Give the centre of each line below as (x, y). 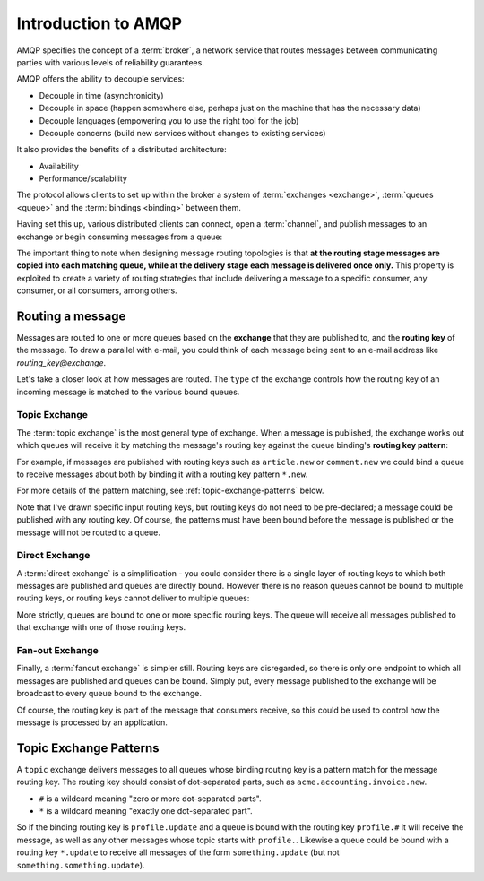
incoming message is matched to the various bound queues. (128, 392)
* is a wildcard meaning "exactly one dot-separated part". (146, 811)
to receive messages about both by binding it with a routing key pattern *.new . (162, 474)
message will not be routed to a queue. (89, 532)
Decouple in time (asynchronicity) (102, 95)
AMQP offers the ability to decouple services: (100, 79)
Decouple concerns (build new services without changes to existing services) (182, 133)
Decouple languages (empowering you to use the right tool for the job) (169, 120)
